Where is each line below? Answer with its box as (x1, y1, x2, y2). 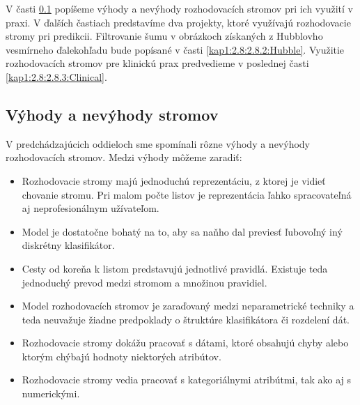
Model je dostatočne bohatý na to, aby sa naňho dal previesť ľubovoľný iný (22, 224, 343, 238)
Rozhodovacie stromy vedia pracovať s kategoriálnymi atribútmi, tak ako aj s (22, 372, 352, 387)
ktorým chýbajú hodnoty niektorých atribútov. (22, 349, 221, 363)
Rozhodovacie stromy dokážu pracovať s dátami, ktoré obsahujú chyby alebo (22, 335, 349, 350)
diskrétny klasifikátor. (22, 238, 115, 252)
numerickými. (22, 386, 80, 401)
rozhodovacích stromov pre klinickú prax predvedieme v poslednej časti (6, 56, 309, 70)
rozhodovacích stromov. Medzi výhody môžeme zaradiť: (6, 150, 242, 165)
